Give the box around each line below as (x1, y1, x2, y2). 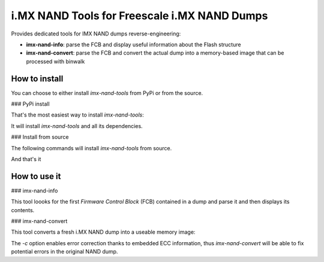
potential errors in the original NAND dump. (11, 248, 118, 255)
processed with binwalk (26, 58, 85, 65)
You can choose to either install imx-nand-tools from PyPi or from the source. (11, 89, 203, 96)
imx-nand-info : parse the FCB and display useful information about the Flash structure (26, 41, 241, 48)
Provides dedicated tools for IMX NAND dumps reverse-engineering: (11, 30, 181, 37)
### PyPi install (11, 100, 50, 108)
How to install (11, 73, 64, 84)
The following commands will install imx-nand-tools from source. (11, 144, 172, 151)
